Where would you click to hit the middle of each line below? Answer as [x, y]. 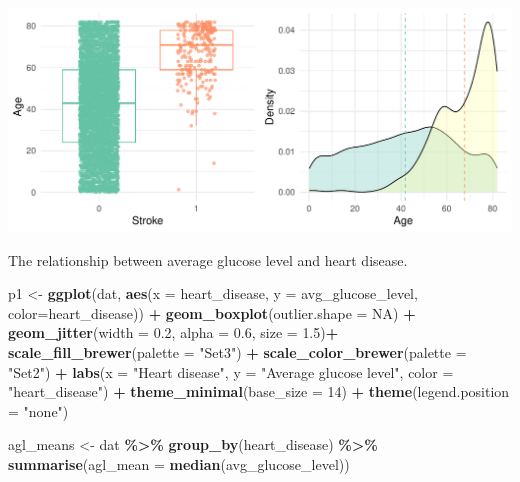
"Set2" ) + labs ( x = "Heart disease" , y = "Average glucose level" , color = [231, 371]
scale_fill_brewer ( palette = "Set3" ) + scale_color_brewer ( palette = [237, 351]
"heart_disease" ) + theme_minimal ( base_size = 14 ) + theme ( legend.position [259, 391]
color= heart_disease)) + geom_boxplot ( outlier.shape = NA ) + [212, 312]
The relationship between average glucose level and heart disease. [208, 259]
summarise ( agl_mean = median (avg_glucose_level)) [179, 463]
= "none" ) [38, 410]
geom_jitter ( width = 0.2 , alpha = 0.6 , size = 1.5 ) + [173, 332]
